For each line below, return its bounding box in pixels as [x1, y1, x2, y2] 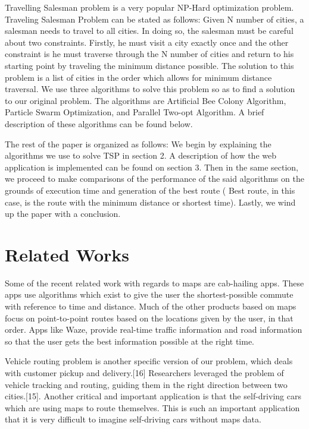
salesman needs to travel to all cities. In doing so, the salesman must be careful [5, 24, 294, 37]
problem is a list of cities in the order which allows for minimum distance [5, 71, 272, 83]
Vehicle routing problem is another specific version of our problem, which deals [5, 355, 293, 367]
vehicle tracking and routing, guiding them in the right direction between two [5, 378, 288, 390]
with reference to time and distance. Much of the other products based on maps [5, 300, 296, 312]
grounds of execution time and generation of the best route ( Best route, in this [5, 184, 295, 196]
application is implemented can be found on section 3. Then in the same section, [5, 160, 299, 173]
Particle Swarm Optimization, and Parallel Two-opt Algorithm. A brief [5, 106, 264, 118]
